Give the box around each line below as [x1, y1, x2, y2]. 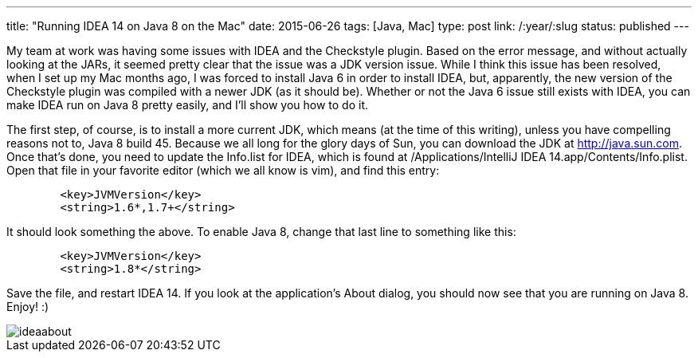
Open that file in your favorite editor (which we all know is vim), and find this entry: [6, 163, 440, 177]
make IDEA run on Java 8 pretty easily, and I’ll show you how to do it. [6, 98, 368, 112]
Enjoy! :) [6, 300, 49, 313]
